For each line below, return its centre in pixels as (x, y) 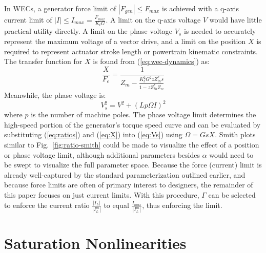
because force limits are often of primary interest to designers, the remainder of (129, 185)
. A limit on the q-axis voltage (153, 19)
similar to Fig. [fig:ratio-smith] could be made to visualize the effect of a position (132, 145)
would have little (236, 19)
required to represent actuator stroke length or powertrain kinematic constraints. (131, 51)
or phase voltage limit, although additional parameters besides (102, 154)
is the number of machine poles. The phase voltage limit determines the (144, 114)
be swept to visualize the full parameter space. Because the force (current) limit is (133, 165)
